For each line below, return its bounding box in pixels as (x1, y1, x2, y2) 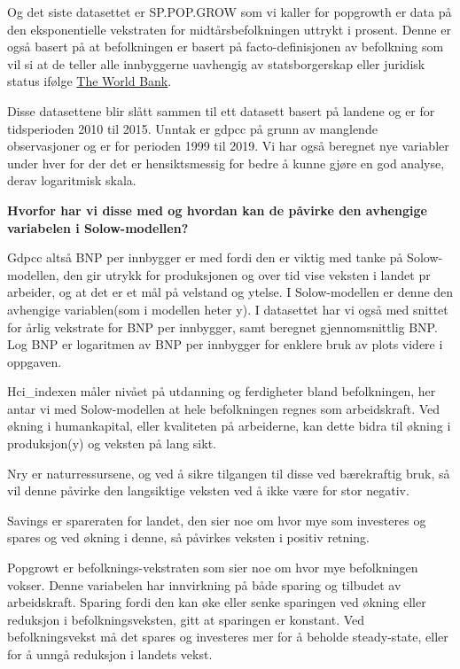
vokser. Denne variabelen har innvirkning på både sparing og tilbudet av (7, 575, 402, 594)
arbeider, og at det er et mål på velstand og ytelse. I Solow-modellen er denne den (7, 283, 454, 301)
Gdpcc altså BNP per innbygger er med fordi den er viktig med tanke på (7, 248, 403, 267)
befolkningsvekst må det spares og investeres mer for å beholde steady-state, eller (7, 627, 448, 646)
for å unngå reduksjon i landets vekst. (7, 645, 213, 663)
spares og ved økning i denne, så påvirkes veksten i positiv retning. (7, 528, 370, 547)
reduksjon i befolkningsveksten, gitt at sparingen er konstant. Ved (7, 610, 365, 628)
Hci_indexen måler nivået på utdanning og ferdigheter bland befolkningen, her (7, 382, 436, 401)
